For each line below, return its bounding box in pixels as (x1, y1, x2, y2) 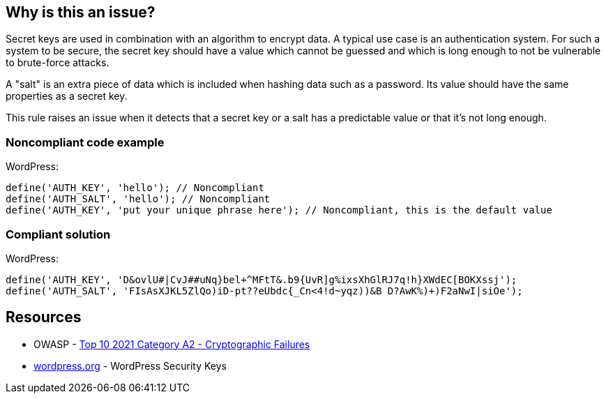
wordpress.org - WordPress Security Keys (33, 359, 227, 372)
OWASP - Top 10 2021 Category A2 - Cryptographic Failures (33, 338, 310, 350)
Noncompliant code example (6, 135, 165, 149)
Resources (6, 308, 82, 326)
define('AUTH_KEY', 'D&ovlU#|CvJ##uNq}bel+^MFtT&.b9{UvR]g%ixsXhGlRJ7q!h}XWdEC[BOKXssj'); (6, 273, 517, 285)
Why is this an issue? (6, 3, 156, 21)
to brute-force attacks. (6, 57, 109, 69)
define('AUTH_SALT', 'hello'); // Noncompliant (6, 193, 271, 205)
